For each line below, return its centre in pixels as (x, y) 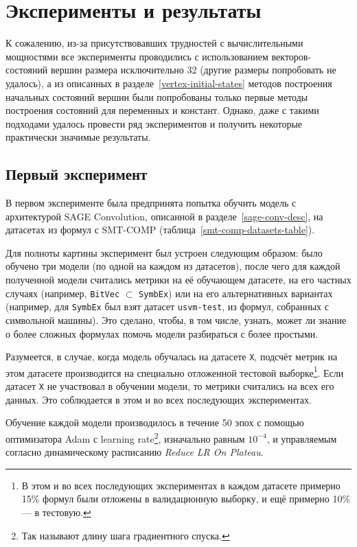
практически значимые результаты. (78, 137)
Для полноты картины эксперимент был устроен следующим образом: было (164, 252)
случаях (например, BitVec (63, 293)
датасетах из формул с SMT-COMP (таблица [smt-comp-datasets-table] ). (160, 230)
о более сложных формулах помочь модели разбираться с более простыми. (162, 333)
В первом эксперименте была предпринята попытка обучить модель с (151, 203)
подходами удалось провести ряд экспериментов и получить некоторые (154, 123)
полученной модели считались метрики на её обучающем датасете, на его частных (178, 280)
